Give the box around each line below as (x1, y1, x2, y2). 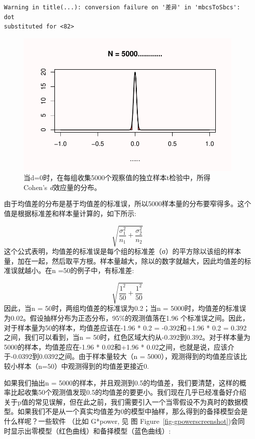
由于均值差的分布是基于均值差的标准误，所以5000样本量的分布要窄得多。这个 (4, 198, 251, 209)
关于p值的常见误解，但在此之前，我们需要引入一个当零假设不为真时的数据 (4, 396, 241, 407)
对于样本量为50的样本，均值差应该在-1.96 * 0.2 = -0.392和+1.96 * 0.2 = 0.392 (4, 322, 247, 332)
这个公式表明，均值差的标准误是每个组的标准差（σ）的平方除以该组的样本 (4, 246, 241, 256)
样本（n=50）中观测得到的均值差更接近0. (17, 361, 149, 371)
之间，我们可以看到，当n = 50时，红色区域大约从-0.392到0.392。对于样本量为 (4, 332, 251, 342)
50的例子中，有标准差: (63, 265, 134, 275)
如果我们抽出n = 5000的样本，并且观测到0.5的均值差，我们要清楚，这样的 (4, 377, 239, 387)
